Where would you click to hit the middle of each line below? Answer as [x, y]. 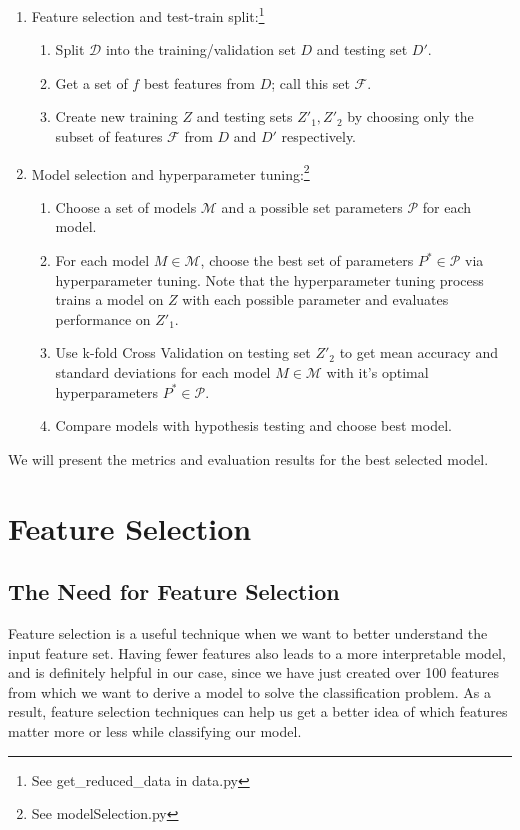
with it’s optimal [377, 372]
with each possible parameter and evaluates [315, 299]
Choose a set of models [126, 206]
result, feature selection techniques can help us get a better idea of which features [258, 711]
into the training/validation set [200, 49]
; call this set [310, 82]
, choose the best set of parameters [307, 260]
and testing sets [244, 116]
